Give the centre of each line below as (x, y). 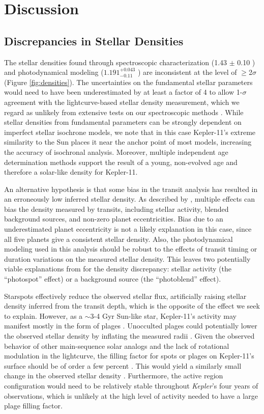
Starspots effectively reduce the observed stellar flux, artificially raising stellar (125, 296)
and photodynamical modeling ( (54, 72)
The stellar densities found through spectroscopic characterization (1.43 (116, 62)
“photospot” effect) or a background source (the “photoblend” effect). (113, 279)
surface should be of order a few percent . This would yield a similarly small (123, 365)
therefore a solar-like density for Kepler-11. (71, 172)
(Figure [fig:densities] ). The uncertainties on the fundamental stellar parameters (128, 82)
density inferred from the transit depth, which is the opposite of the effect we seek (132, 306)
